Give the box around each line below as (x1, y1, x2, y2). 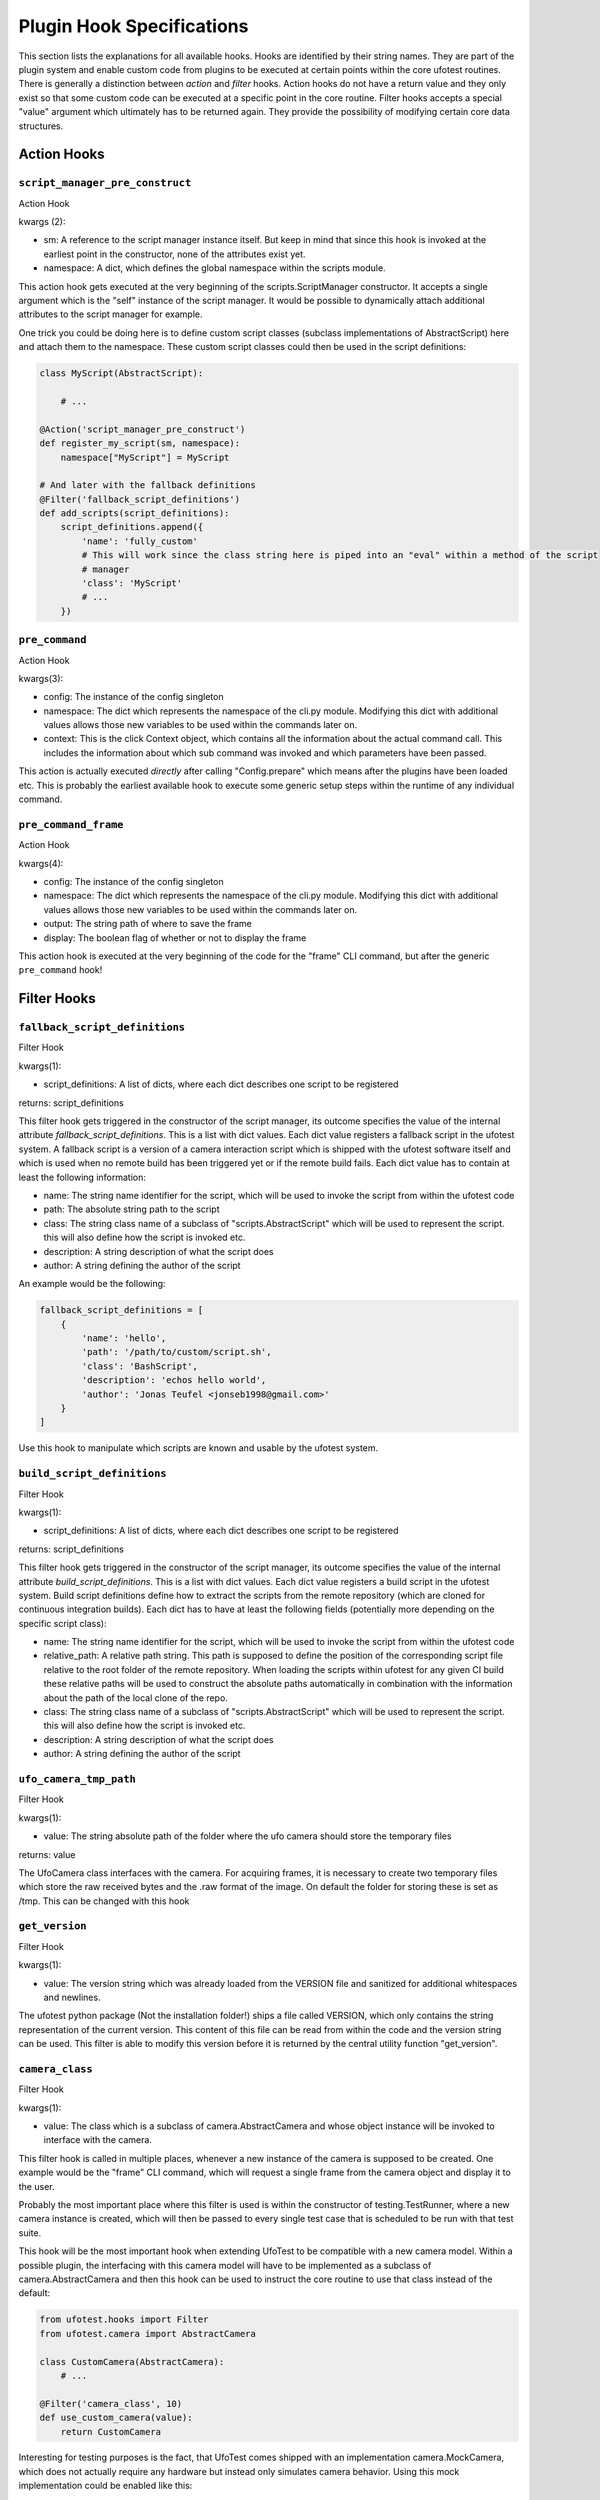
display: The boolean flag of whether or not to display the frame (43, 931, 307, 944)
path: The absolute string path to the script (43, 1203, 220, 1215)
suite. (18, 2226, 42, 2239)
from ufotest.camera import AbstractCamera (39, 2328, 257, 2339)
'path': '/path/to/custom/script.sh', (81, 1346, 272, 1358)
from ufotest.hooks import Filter (39, 2314, 209, 2325)
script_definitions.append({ (60, 521, 204, 533)
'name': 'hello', (81, 1333, 167, 1344)
